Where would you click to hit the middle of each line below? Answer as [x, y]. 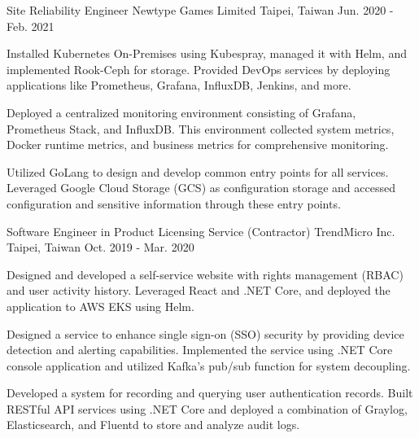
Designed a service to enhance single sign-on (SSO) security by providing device [205, 333]
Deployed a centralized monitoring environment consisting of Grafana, [181, 112]
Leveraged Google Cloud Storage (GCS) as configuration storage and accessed [201, 188]
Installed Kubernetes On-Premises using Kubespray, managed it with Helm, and [207, 53]
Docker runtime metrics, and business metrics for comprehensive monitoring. [198, 145]
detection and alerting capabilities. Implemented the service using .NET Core [200, 350]
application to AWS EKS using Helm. [100, 306]
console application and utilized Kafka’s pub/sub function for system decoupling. [209, 365]
